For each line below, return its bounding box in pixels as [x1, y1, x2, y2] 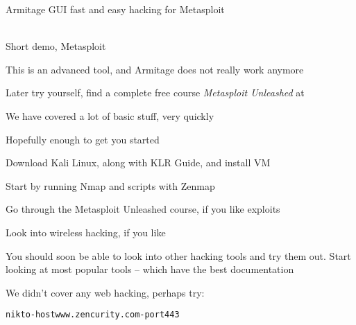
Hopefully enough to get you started [6, 132, 160, 146]
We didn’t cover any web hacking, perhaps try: [6, 285, 205, 299]
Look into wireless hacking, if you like [6, 225, 166, 239]
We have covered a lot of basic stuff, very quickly [6, 108, 214, 123]
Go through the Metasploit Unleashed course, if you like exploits [6, 202, 280, 216]
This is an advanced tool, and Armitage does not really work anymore [6, 62, 304, 76]
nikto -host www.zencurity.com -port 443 [6, 310, 180, 320]
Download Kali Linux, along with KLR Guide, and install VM [6, 155, 271, 170]
